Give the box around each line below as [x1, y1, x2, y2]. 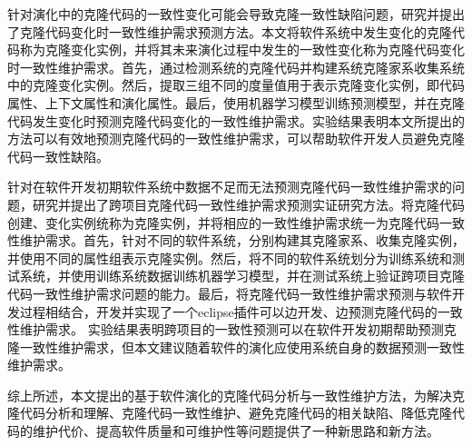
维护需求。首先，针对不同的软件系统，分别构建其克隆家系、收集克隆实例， [19, 231, 465, 250]
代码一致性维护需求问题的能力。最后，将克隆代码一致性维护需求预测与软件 [7, 283, 452, 302]
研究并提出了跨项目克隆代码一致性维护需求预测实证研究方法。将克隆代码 [32, 194, 465, 213]
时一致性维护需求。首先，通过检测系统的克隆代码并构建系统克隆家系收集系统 [7, 57, 465, 76]
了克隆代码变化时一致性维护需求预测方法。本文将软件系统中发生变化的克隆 [7, 22, 452, 41]
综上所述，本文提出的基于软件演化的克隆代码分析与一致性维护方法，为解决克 [7, 385, 465, 404]
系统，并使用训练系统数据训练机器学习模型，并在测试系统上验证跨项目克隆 [19, 266, 465, 285]
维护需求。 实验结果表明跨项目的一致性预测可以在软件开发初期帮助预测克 [19, 320, 457, 339]
